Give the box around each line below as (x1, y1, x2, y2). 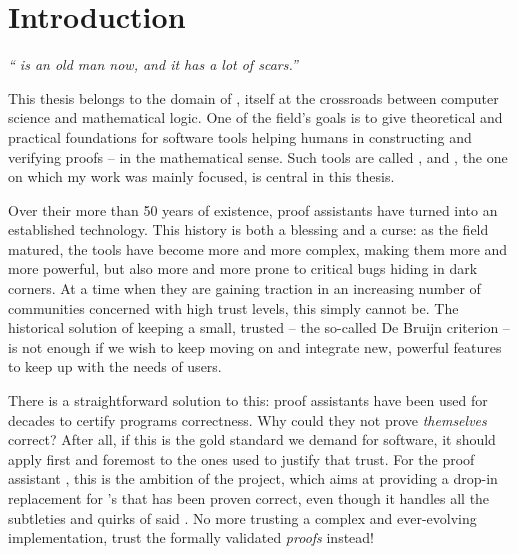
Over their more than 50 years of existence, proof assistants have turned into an (8, 199, 498, 220)
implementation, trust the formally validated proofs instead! (8, 527, 375, 548)
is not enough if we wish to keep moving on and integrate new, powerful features (8, 336, 502, 357)
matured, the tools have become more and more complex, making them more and (8, 238, 508, 259)
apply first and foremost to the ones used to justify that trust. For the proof (8, 448, 475, 469)
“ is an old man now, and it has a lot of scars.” (8, 54, 298, 75)
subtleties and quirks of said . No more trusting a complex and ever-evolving (8, 507, 477, 528)
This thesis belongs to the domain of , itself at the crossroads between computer (8, 87, 499, 108)
